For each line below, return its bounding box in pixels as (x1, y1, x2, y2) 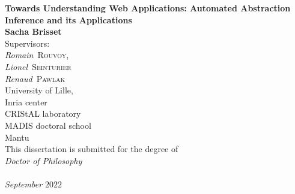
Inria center (5, 95, 47, 108)
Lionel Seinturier (5, 60, 71, 72)
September (5, 177, 43, 190)
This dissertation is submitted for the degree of (5, 143, 178, 155)
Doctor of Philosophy (5, 154, 82, 166)
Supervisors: (5, 37, 50, 49)
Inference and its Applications (5, 13, 132, 26)
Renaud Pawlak (5, 72, 65, 84)
